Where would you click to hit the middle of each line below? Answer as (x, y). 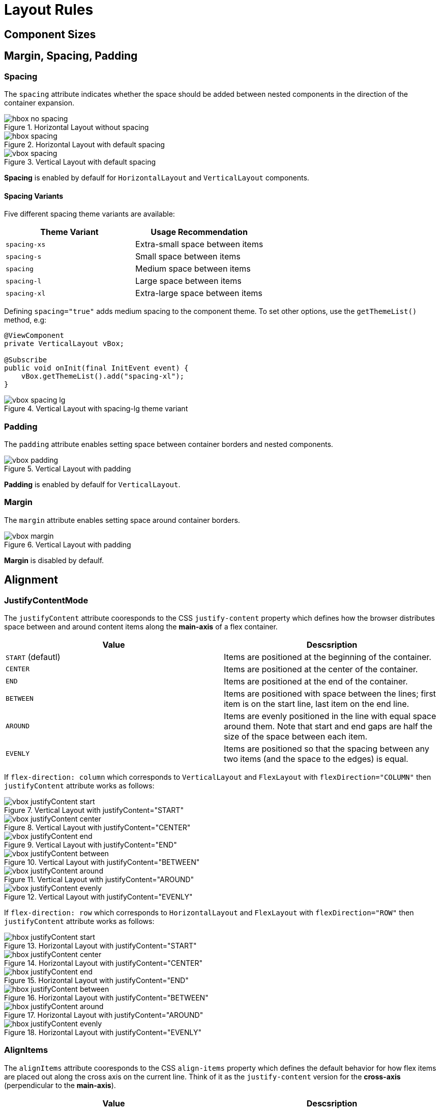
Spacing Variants (34, 196)
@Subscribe (26, 360)
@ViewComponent (34, 336)
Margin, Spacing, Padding (71, 56)
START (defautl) (33, 657)
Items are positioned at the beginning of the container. (328, 657)
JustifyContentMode (46, 600)
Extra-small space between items (199, 244)
